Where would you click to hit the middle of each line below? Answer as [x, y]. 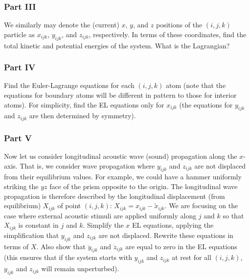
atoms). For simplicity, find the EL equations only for [84, 104]
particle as [20, 34]
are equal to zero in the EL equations [181, 246]
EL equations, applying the [173, 225]
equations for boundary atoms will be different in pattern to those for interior [120, 95]
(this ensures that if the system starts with [68, 257]
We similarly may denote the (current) [62, 25]
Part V [18, 138]
